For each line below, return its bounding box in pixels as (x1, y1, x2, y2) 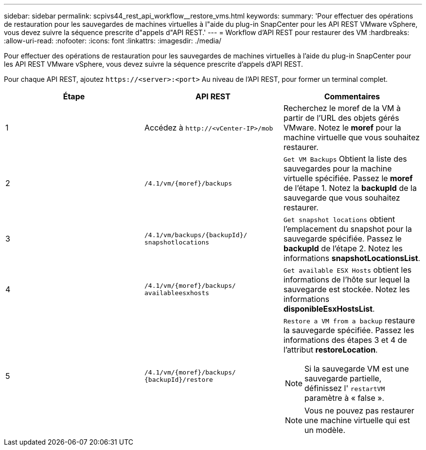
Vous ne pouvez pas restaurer (304, 406, 414, 415)
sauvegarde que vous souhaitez (283, 193, 400, 203)
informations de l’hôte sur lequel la (283, 275, 410, 284)
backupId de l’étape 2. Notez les (283, 244, 403, 253)
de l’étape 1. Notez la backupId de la (283, 183, 417, 193)
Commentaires (324, 92, 380, 101)
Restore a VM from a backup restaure (283, 316, 415, 325)
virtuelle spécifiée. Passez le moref (283, 173, 413, 183)
